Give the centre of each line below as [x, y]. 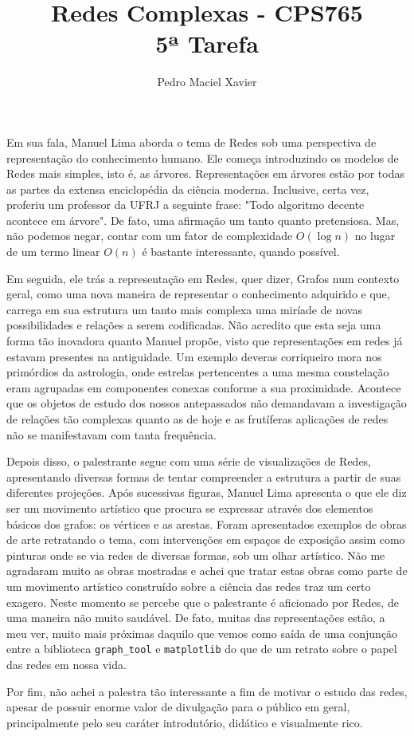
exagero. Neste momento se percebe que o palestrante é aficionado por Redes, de [203, 602]
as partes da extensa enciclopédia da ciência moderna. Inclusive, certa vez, [188, 189]
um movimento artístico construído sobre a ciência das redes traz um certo [189, 586]
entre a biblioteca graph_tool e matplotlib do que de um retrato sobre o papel [202, 649]
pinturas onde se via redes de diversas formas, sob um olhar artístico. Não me [196, 555]
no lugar [375, 236]
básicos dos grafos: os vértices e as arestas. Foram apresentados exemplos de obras [207, 523]
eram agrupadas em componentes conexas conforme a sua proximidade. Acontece [204, 387]
